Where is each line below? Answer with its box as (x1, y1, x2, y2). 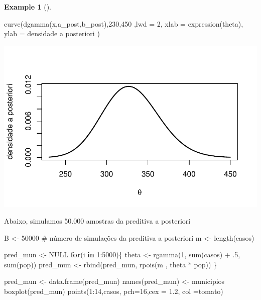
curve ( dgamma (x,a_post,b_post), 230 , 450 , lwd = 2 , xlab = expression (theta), (4, 18, 243, 29)
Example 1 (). (4, 2, 51, 12)
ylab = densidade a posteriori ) (4, 28, 100, 39)
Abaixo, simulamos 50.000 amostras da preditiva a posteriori (4, 216, 191, 226)
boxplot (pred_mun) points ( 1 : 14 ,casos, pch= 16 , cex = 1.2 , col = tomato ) (4, 286, 223, 296)
